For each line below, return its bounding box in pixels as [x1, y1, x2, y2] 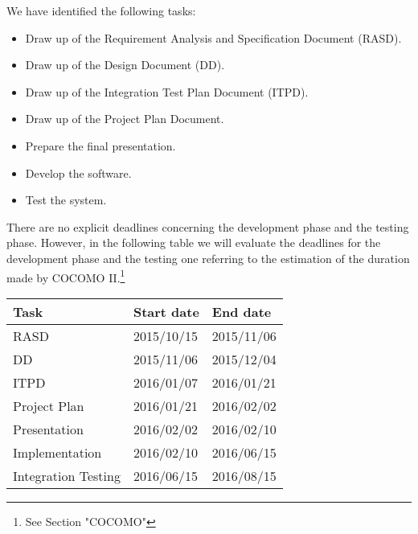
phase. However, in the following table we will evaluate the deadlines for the [6, 234, 381, 251]
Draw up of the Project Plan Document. [25, 110, 224, 127]
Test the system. [25, 191, 107, 208]
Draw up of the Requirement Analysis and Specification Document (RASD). [25, 29, 402, 46]
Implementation [13, 442, 102, 462]
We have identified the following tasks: [6, 2, 196, 18]
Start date [133, 302, 199, 321]
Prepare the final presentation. [25, 137, 176, 154]
